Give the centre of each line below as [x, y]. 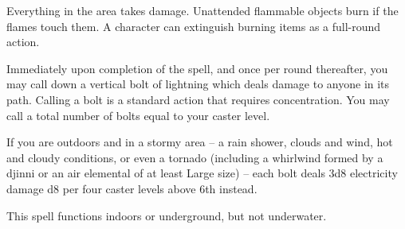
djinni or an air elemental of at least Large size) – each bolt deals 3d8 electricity [202, 173]
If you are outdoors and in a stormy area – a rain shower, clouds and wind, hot [200, 142]
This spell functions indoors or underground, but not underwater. [167, 215]
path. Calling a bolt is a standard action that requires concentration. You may [198, 99]
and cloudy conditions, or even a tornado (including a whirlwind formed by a [195, 157]
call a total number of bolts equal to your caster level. [138, 115]
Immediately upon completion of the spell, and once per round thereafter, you [197, 68]
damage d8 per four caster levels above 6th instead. [132, 188]
